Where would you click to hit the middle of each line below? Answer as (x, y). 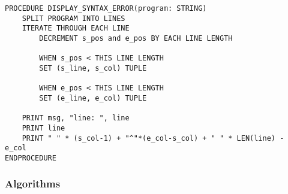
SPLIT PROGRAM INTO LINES (73, 18)
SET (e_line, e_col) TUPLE (93, 98)
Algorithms (33, 184)
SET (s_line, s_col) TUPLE (93, 68)
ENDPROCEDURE (31, 158)
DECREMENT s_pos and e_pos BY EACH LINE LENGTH (136, 38)
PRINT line (43, 128)
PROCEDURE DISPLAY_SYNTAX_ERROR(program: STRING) (106, 8)
